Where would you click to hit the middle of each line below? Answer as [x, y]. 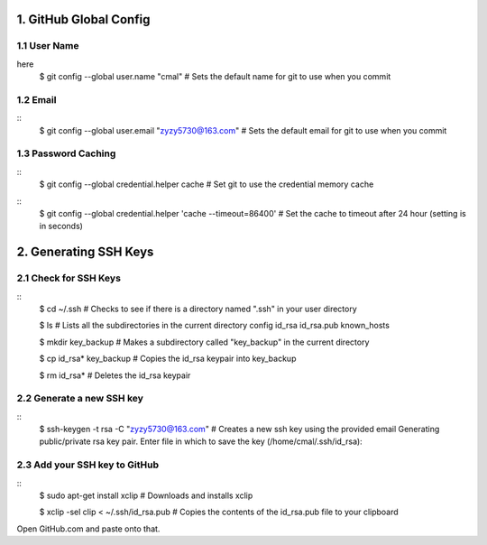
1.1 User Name [48, 46]
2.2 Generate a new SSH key [80, 399]
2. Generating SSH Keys [85, 252]
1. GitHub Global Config [83, 19]
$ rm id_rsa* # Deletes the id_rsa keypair [115, 375]
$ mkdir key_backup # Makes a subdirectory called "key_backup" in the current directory [204, 342]
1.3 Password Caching [66, 153]
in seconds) [61, 226]
